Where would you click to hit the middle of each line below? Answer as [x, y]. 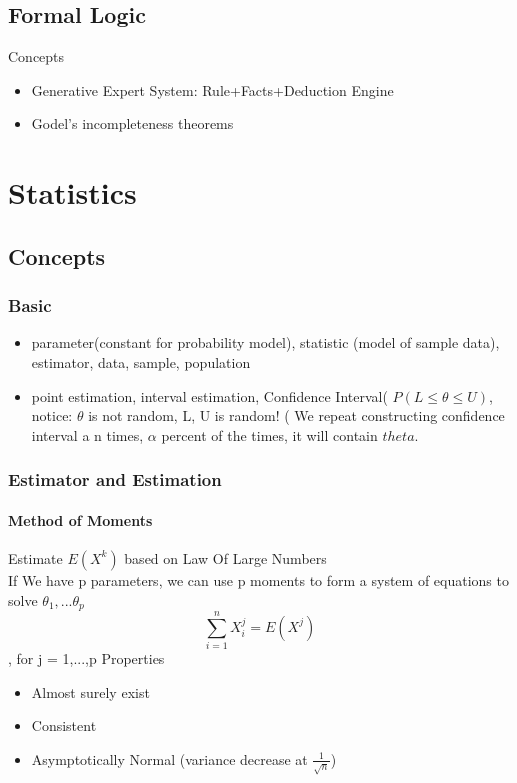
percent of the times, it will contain [269, 434]
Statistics [72, 192]
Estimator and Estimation [115, 479]
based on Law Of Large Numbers [225, 557]
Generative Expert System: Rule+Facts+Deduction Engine [212, 89]
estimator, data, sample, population [141, 361]
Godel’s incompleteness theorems [132, 123]
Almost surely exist [90, 691]
